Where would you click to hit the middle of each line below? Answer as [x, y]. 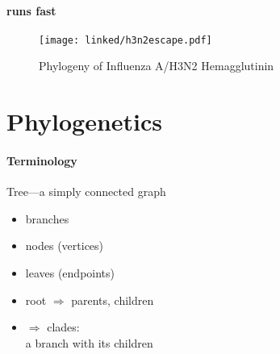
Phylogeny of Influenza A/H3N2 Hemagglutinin [157, 66]
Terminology [42, 161]
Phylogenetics [85, 121]
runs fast [31, 10]
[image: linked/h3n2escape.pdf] [125, 40]
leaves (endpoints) [70, 273]
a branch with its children [89, 342]
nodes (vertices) [65, 246]
